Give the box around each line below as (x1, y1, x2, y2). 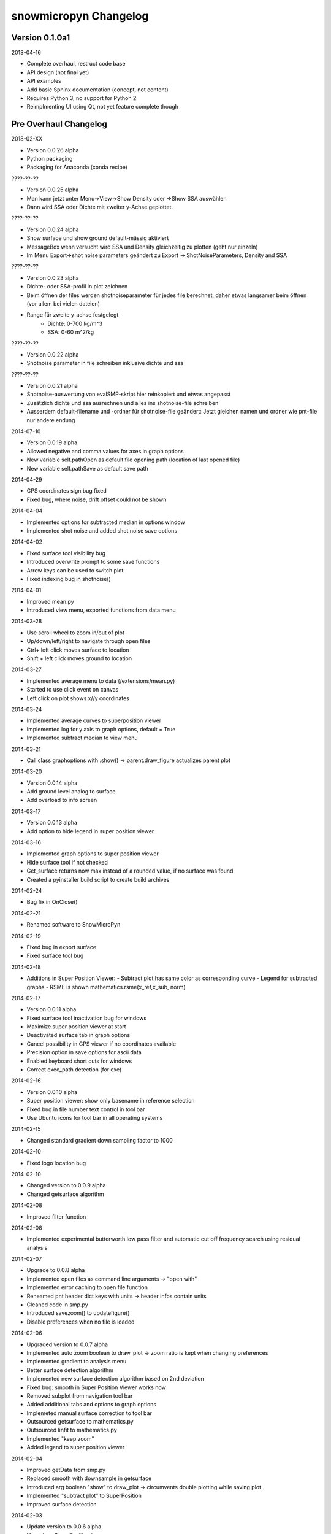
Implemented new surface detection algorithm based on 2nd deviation (26, 1375, 205, 1382)
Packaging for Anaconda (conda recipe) (26, 163, 128, 171)
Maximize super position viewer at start (26, 1023, 126, 1030)
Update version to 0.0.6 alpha (26, 1523, 102, 1530)
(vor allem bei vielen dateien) (26, 299, 101, 307)
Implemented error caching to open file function (26, 1284, 148, 1291)
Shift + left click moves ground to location (26, 655, 132, 662)
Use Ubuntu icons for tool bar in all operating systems (26, 1114, 163, 1121)
